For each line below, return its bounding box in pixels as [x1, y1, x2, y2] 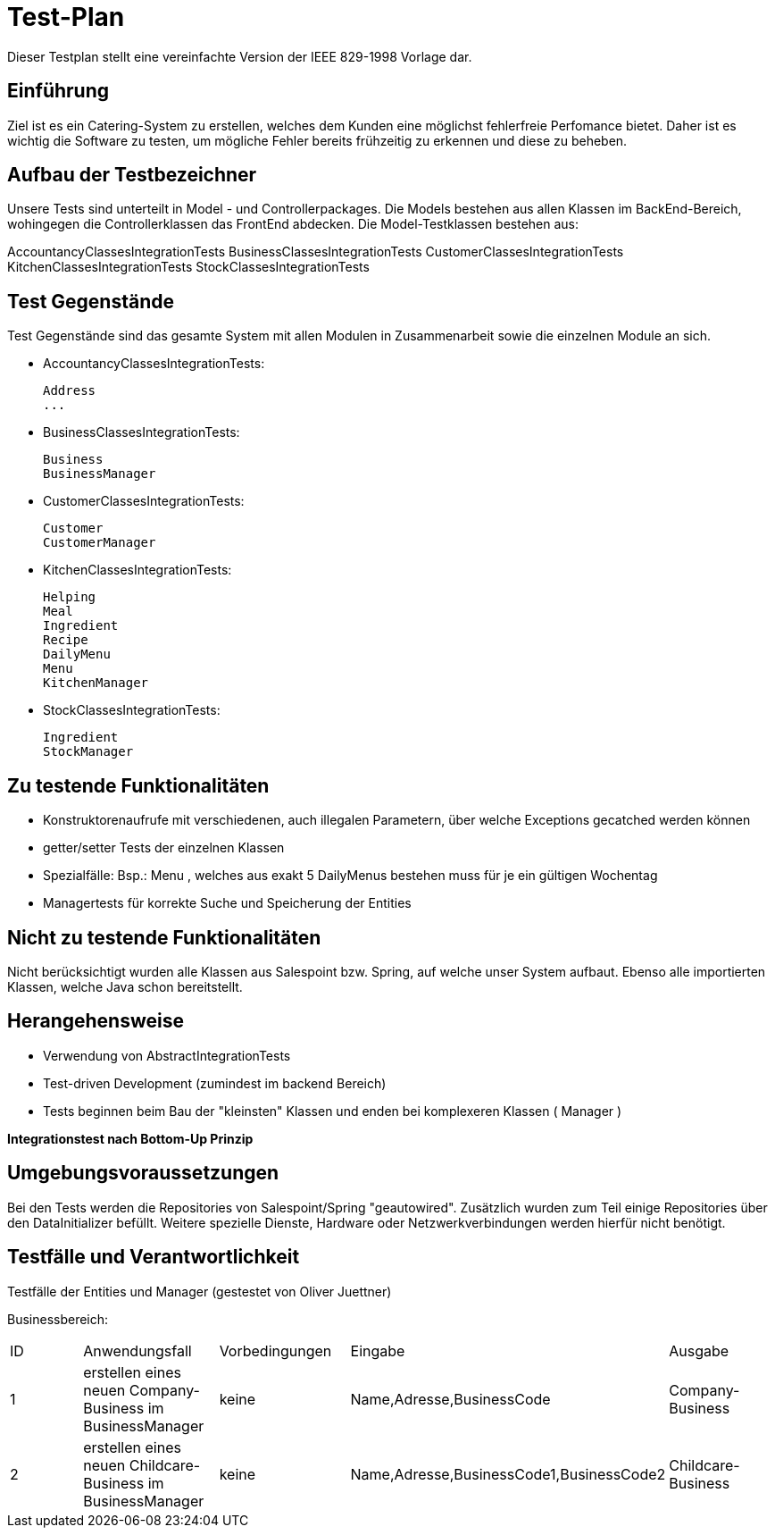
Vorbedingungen [219, 1341, 332, 1360]
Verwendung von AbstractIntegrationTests [43, 1047, 291, 1063]
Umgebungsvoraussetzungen [7, 1162, 279, 1185]
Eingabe [350, 1341, 405, 1360]
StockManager [43, 744, 134, 759]
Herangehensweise [7, 1010, 184, 1033]
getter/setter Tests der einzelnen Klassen [43, 840, 285, 856]
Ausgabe [669, 1341, 729, 1360]
